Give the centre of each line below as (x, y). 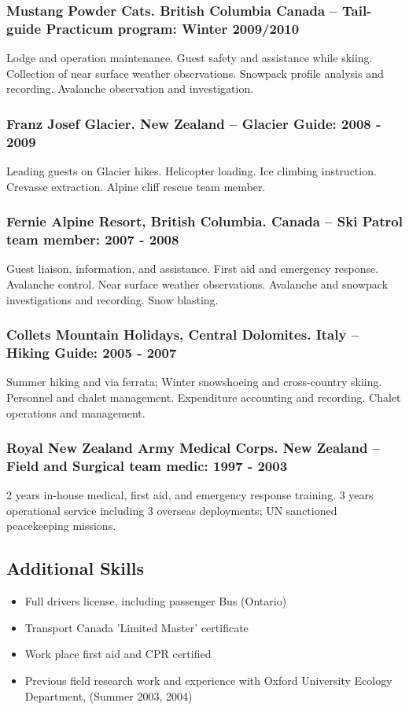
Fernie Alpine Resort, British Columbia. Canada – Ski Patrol (204, 221)
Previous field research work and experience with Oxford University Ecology (208, 680)
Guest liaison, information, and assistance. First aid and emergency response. (193, 269)
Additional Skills (75, 568)
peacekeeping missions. (61, 526)
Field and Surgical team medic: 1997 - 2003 (147, 465)
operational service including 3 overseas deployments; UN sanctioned (172, 510)
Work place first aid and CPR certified (118, 654)
